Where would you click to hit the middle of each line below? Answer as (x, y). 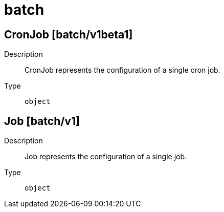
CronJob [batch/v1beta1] (69, 34)
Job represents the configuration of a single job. (106, 157)
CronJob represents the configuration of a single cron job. (122, 70)
